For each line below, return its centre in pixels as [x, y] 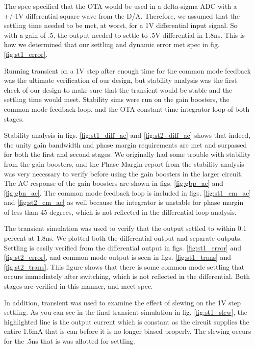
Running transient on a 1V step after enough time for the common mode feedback [127, 70]
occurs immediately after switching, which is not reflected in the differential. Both [127, 276]
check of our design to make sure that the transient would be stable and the [118, 89]
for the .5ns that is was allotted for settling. [70, 341]
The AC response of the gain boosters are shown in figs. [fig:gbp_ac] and [114, 183]
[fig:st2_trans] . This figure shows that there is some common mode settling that [124, 266]
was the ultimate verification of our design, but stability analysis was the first [121, 80]
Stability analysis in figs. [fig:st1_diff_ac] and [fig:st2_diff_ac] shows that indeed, [127, 135]
